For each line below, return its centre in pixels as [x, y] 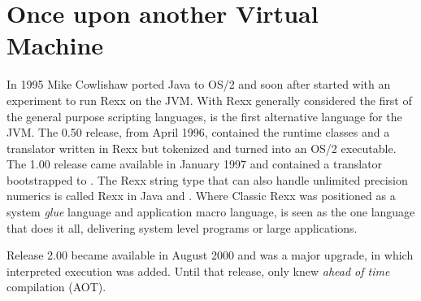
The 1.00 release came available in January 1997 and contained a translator [195, 164]
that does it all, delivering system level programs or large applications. [182, 227]
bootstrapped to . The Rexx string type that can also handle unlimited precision [207, 179]
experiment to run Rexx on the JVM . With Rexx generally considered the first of [209, 100]
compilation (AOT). [56, 287]
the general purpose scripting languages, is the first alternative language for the [204, 116]
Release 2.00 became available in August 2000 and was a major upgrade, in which [210, 255]
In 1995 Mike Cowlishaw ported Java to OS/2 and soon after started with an [199, 84]
